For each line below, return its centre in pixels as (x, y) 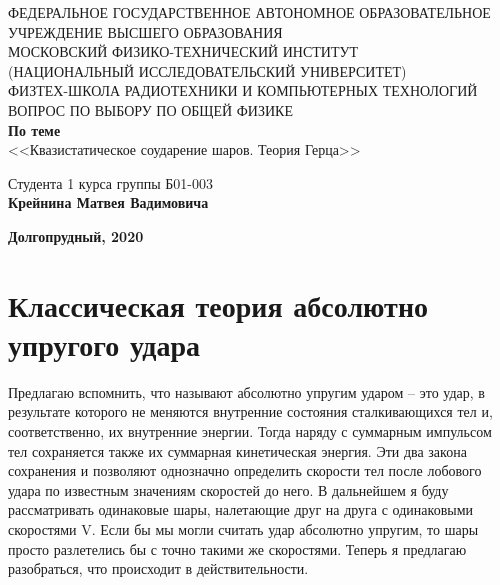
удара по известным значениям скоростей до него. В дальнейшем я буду (228, 489)
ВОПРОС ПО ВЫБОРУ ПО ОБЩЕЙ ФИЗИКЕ (150, 109)
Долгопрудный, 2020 (76, 235)
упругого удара (104, 343)
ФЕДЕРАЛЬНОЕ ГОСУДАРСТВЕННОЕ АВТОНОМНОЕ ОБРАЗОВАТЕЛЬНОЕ (249, 12)
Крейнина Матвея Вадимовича (108, 202)
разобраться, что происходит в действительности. (158, 568)
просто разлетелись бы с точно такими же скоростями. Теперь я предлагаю (237, 548)
